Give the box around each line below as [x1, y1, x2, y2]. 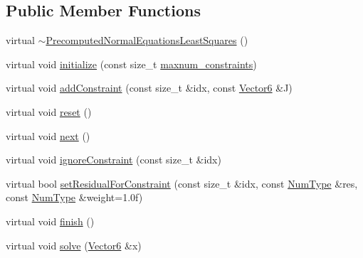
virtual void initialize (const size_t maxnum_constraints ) [6, 56, 257, 71]
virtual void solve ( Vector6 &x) [6, 237, 142, 252]
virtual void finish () [6, 213, 95, 228]
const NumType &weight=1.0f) [6, 190, 143, 205]
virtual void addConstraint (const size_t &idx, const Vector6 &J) [6, 80, 293, 95]
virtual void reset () [6, 104, 92, 119]
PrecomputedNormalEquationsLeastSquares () [46, 33, 248, 48]
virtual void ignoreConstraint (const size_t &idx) [6, 152, 221, 167]
